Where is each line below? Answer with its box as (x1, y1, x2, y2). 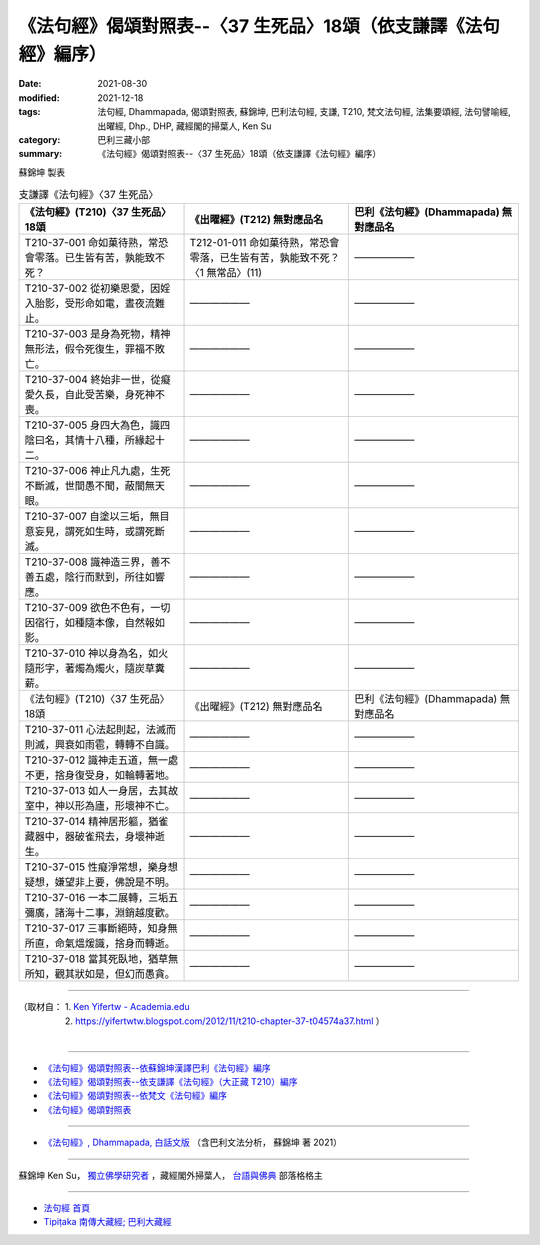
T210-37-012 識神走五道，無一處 (24, 753, 179, 767)
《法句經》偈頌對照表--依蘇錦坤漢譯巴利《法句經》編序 (43, 1061, 271, 1074)
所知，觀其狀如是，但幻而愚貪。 (24, 967, 175, 981)
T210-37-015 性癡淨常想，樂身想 (24, 860, 179, 874)
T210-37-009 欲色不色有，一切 (24, 601, 171, 615)
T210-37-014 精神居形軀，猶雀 (24, 815, 169, 829)
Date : (18, 78, 42, 90)
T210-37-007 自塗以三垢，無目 (24, 510, 170, 524)
